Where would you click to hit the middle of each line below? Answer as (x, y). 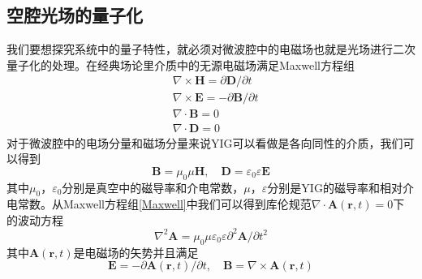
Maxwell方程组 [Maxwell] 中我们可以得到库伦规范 (187, 204)
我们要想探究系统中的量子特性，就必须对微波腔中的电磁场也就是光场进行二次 (211, 49)
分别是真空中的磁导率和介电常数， (153, 187)
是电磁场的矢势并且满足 (136, 252)
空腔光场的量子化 (75, 15)
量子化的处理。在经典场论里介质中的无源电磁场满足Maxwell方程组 (181, 64)
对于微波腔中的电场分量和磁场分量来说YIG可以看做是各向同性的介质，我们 (205, 142)
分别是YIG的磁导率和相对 (335, 187)
